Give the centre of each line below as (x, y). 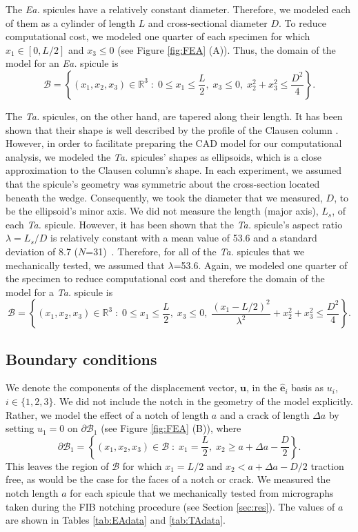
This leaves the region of (57, 465)
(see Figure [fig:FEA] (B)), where (171, 428)
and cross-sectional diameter (208, 22)
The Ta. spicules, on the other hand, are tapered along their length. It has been (174, 116)
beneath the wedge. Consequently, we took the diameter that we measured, (164, 197)
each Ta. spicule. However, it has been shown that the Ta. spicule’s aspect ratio (174, 224)
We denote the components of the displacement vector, (121, 387)
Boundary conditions (81, 358)
